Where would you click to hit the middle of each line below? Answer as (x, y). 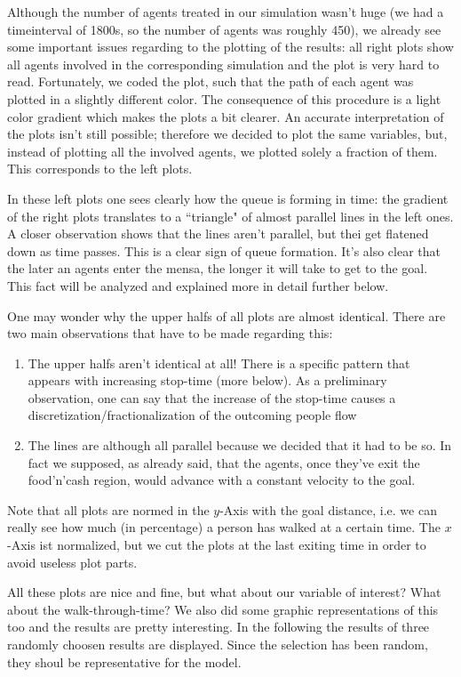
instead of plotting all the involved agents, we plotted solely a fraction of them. (223, 151)
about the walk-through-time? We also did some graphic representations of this (223, 609)
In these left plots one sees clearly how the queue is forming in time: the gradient (228, 198)
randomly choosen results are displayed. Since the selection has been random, (218, 644)
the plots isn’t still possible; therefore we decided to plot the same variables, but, (227, 134)
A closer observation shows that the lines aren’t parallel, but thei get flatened (218, 234)
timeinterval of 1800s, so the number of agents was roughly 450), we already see (224, 29)
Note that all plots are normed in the (108, 509)
